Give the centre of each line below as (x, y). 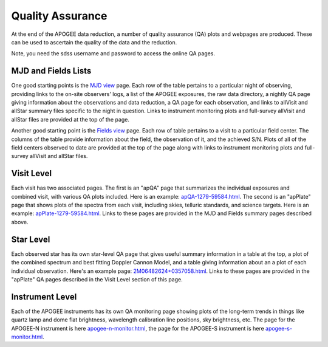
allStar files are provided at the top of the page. (70, 119)
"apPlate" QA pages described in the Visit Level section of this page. (97, 279)
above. (20, 222)
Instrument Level (44, 297)
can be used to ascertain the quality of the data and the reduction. (94, 42)
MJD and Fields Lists (51, 71)
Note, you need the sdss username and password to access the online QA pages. (113, 53)
